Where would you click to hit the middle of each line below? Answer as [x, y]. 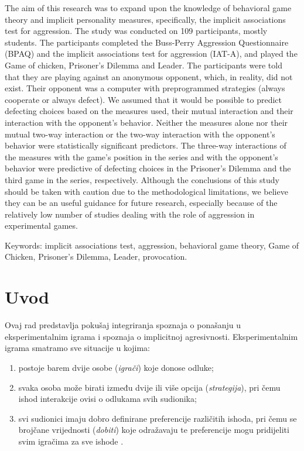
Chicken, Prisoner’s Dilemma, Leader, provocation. [96, 257]
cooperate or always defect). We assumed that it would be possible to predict [143, 99]
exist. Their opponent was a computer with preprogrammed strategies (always [145, 88]
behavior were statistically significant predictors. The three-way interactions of [146, 145]
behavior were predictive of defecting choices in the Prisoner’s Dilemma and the [148, 168]
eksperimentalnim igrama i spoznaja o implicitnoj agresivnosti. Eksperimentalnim [151, 336]
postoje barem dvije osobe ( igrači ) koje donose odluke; [116, 367]
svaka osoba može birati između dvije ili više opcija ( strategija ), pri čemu [149, 387]
